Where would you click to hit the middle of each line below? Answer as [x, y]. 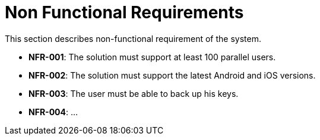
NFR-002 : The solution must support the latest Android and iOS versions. [172, 75]
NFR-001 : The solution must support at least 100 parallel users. [152, 57]
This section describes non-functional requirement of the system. [133, 38]
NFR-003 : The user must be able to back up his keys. [134, 93]
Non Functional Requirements [124, 12]
